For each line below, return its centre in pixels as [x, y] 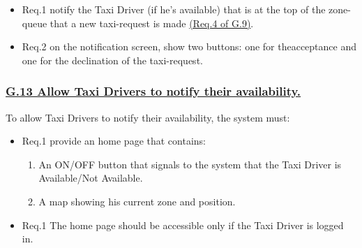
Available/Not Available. [91, 178]
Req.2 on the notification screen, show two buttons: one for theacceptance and [189, 46]
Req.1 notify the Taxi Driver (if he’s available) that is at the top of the [174, 9]
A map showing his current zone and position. [137, 201]
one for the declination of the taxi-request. [112, 60]
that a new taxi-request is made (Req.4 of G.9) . [152, 23]
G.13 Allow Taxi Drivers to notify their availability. [153, 91]
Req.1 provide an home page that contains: [114, 141]
